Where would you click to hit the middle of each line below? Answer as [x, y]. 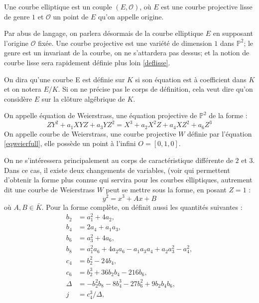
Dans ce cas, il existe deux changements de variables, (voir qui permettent [117, 170]
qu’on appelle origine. [131, 16]
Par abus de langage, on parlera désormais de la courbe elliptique [104, 33]
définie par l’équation [219, 133]
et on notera [23, 89]
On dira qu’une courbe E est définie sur [65, 79]
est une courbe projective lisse [207, 6]
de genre [17, 16]
